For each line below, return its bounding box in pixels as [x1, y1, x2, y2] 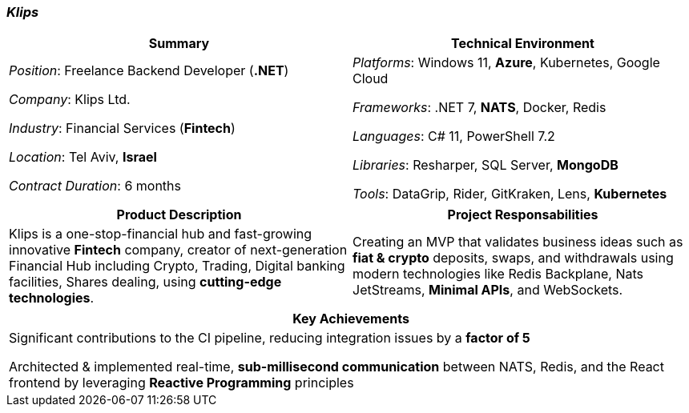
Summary [148, 35, 210, 52]
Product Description [116, 206, 242, 223]
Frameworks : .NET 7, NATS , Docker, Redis [353, 99, 606, 116]
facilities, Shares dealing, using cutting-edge [9, 274, 282, 291]
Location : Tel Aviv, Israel [9, 149, 157, 166]
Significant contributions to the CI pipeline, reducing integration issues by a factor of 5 [9, 330, 530, 347]
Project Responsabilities [447, 206, 598, 223]
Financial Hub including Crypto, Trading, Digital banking [9, 258, 345, 275]
